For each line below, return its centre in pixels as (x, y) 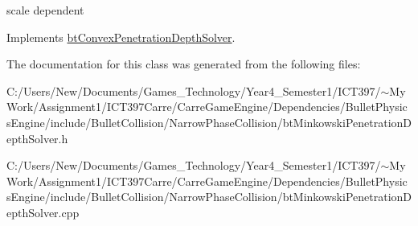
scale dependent (45, 10)
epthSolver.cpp (43, 212)
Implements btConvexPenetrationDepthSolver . (121, 37)
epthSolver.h (37, 138)
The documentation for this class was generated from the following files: (184, 64)
